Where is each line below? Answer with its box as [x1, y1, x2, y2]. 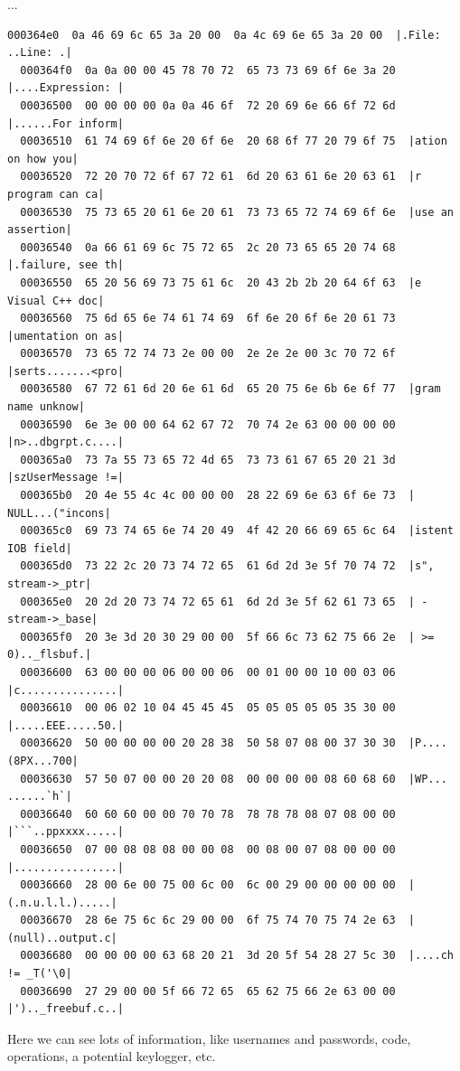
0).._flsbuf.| [7, 648, 92, 662]
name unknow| [7, 400, 85, 414]
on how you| [7, 152, 79, 165]
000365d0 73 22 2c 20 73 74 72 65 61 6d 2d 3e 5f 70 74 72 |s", [20, 559, 435, 573]
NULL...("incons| [7, 506, 111, 520]
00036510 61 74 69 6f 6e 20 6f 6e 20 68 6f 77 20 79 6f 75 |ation [20, 135, 447, 148]
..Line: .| [7, 46, 72, 60]
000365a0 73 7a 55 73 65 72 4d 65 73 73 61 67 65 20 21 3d [20, 453, 396, 466]
